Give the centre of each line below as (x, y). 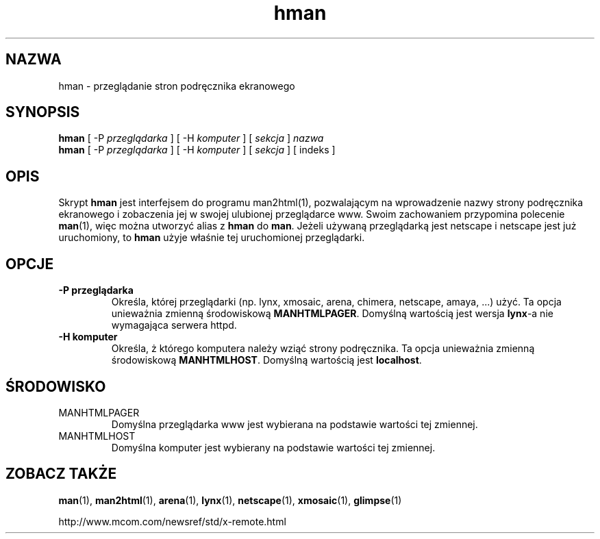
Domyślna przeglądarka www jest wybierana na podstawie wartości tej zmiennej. (295, 424)
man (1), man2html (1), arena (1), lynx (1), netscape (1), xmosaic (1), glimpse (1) (230, 500)
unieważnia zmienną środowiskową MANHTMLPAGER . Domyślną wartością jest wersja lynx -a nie (332, 314)
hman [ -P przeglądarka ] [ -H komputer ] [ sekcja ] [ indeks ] (197, 150)
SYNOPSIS (43, 112)
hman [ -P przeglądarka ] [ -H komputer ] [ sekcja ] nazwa (191, 138)
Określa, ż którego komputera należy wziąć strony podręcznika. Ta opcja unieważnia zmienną (323, 349)
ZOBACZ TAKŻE (61, 474)
